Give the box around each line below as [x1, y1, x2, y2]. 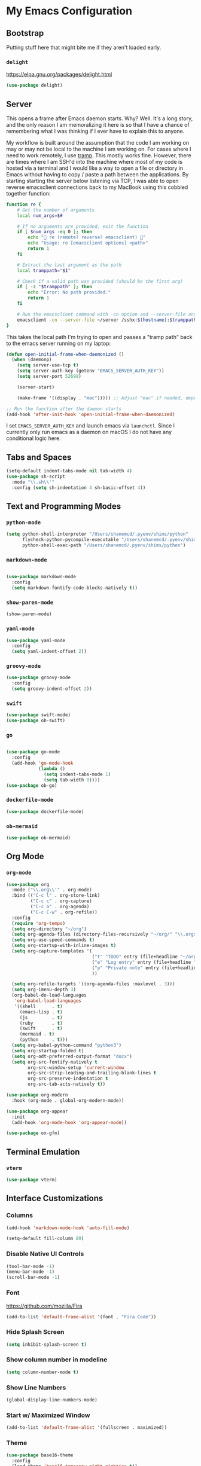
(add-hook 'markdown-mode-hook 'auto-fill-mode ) [6, 1224, 130, 1231]
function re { [6, 201, 42, 207]
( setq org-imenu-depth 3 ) [11, 987, 77, 993]
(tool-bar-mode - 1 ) [6, 1263, 55, 1269]
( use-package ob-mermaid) [6, 835, 71, 841]
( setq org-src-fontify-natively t [11, 1059, 98, 1065]
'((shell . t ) [14, 1003, 63, 1009]
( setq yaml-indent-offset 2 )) [11, 649, 87, 655]
